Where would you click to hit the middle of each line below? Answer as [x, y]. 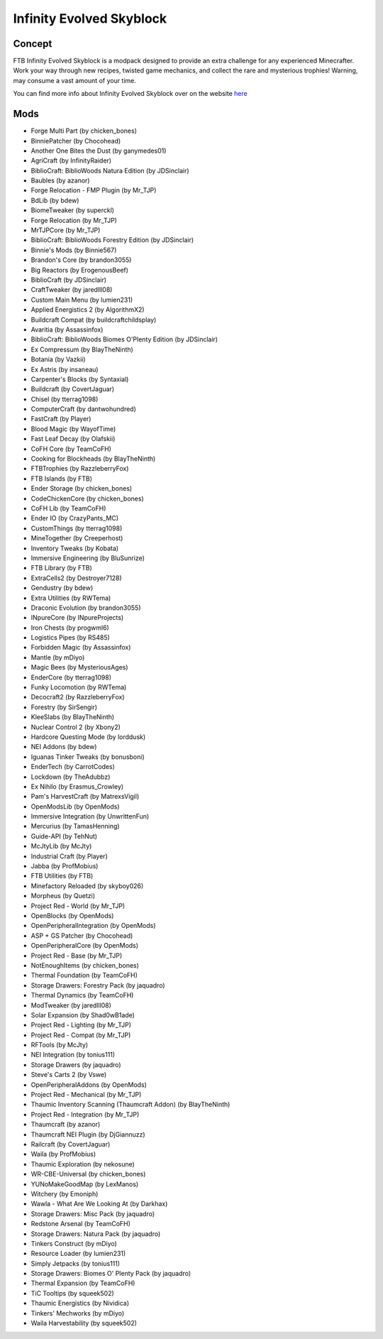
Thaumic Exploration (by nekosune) [83, 1164]
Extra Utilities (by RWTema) [71, 598]
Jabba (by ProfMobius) [65, 866]
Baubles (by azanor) [60, 180]
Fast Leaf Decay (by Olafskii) [73, 439]
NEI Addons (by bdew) [64, 747]
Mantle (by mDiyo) [58, 657]
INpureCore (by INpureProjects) [77, 618]
